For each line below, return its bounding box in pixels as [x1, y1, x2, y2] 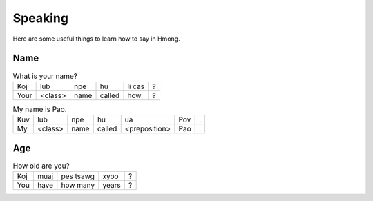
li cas [127, 82, 145, 91]
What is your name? [12, 71, 77, 81]
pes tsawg [61, 171, 95, 181]
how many [61, 180, 95, 190]
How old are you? [12, 161, 70, 171]
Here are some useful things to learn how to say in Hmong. [12, 35, 180, 43]
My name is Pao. [12, 104, 67, 114]
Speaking [12, 10, 69, 26]
